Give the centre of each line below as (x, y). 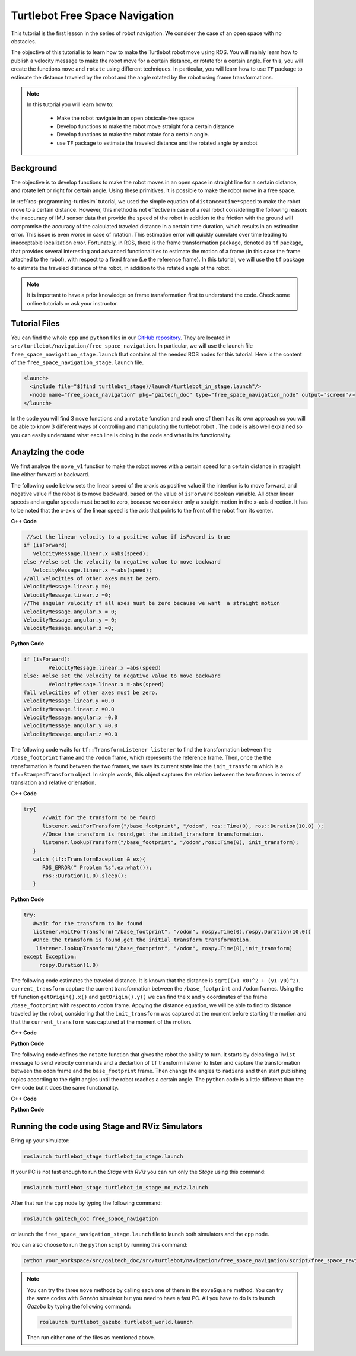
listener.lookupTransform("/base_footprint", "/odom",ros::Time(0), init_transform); (171, 843)
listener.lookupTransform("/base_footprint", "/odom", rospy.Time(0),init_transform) (164, 948)
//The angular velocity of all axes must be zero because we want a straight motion (152, 603)
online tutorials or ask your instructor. (73, 303)
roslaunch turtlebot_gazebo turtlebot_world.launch (116, 1322)
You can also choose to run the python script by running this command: (99, 1245)
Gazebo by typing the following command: (79, 1306)
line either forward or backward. (50, 475)
